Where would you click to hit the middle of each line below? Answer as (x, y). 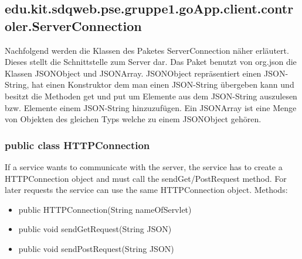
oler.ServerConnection (73, 25)
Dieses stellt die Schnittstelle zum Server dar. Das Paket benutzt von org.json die (151, 62)
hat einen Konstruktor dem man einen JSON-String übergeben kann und (163, 84)
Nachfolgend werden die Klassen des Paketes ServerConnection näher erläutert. (147, 50)
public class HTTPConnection (77, 145)
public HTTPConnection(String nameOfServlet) (105, 209)
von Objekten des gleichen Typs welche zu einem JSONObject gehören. (133, 119)
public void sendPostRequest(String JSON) (96, 248)
